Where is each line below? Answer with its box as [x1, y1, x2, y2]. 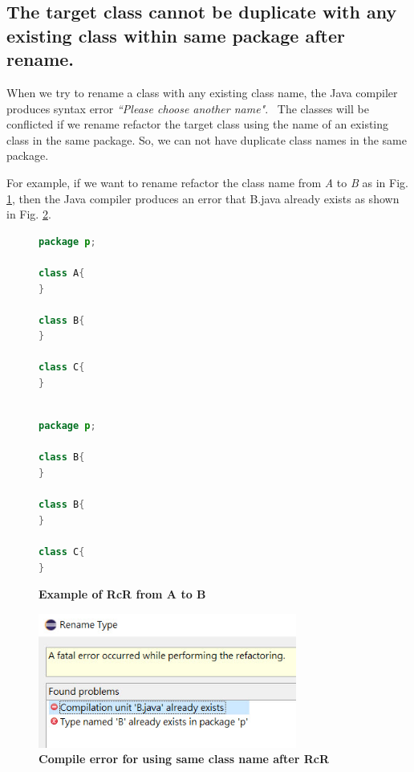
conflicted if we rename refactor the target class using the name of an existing [6, 116, 389, 133]
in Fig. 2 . [6, 206, 51, 223]
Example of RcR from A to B [39, 586, 206, 602]
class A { [39, 267, 85, 279]
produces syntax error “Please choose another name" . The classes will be [6, 100, 369, 116]
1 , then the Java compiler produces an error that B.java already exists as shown [6, 190, 400, 206]
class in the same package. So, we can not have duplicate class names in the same [6, 131, 407, 148]
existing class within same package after [6, 22, 345, 47]
